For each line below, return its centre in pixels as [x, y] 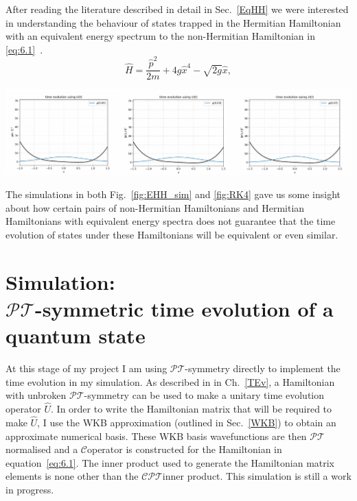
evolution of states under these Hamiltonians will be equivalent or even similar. [172, 235]
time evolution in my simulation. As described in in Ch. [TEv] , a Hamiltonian [170, 381]
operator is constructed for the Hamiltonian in [184, 449]
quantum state [76, 335]
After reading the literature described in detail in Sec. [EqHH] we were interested [177, 9]
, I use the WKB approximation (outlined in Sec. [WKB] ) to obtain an [187, 422]
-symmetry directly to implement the [263, 368]
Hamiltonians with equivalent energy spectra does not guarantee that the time [171, 221]
